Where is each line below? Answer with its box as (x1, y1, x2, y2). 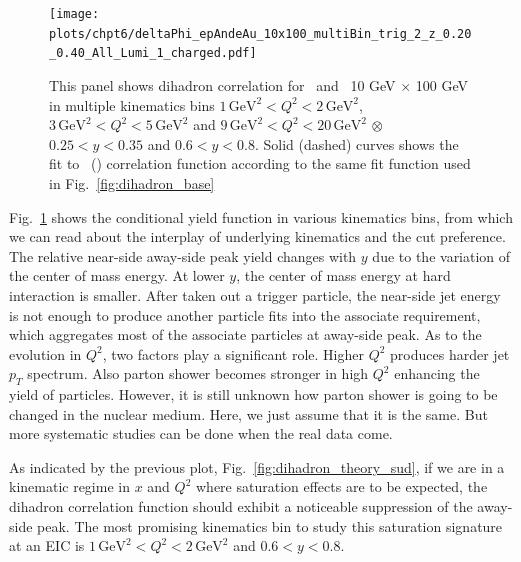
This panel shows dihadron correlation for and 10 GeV (49, 74, 396, 95)
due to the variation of (372, 245, 511, 266)
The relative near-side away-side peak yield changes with (9, 245, 357, 266)
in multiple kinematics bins (49, 94, 215, 115)
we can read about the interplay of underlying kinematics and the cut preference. (9, 226, 506, 247)
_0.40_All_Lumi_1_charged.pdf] (49, 46, 257, 61)
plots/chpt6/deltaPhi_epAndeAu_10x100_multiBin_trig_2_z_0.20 (49, 26, 472, 41)
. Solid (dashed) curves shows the (254, 133, 459, 154)
